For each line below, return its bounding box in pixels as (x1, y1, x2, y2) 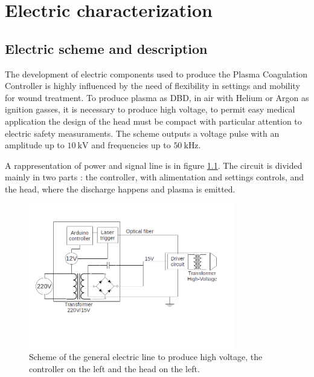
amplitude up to (5, 139, 65, 151)
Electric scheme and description (5, 39, 208, 57)
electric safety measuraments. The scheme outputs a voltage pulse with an (5, 126, 280, 139)
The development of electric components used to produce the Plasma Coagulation (5, 67, 307, 80)
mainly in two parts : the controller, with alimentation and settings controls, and (5, 171, 304, 183)
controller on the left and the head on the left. (29, 362, 200, 375)
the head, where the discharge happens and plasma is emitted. (5, 182, 235, 195)
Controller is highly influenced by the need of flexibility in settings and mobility (5, 79, 300, 92)
